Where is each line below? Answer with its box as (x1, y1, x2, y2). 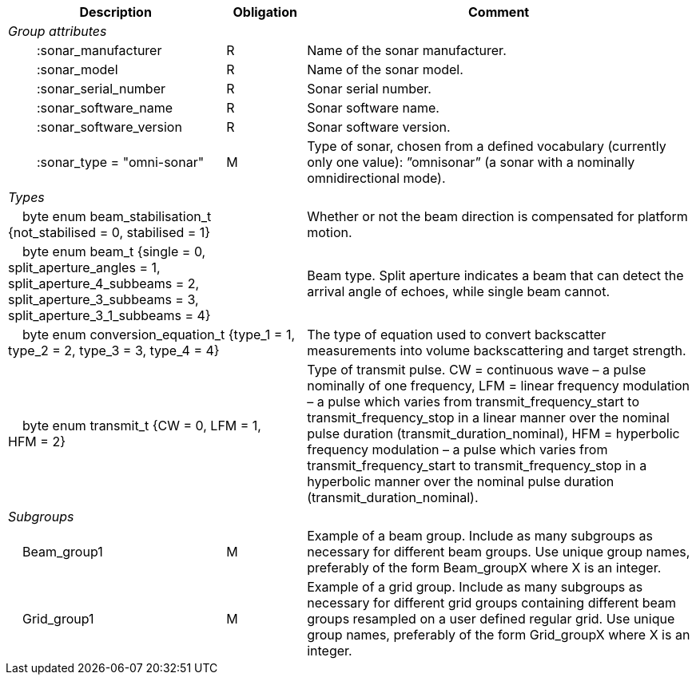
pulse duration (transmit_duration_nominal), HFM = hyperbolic (307, 426, 680, 441)
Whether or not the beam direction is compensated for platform (307, 208, 688, 224)
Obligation (233, 4, 297, 20)
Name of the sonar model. (307, 61, 463, 77)
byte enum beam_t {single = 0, (22, 243, 206, 259)
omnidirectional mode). (307, 170, 446, 186)
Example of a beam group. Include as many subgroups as (307, 528, 653, 544)
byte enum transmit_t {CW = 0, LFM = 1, (22, 418, 261, 434)
